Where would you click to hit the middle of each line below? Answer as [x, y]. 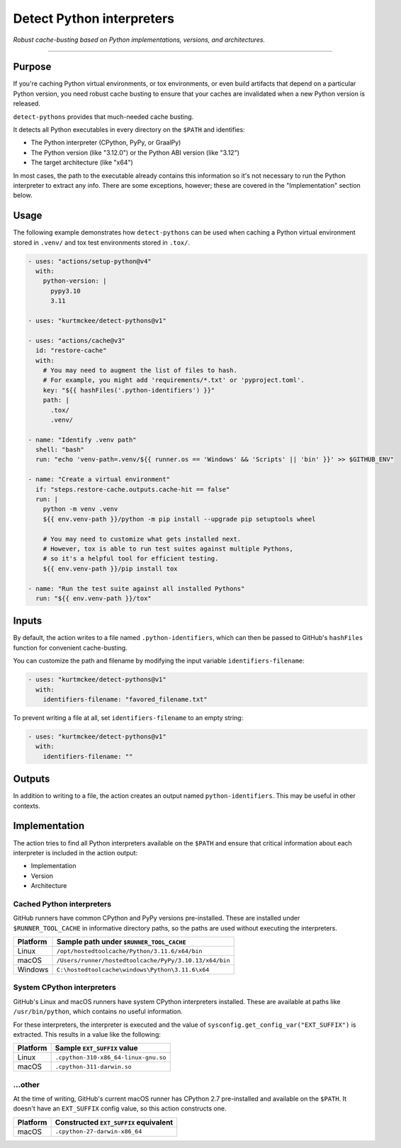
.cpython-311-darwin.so [93, 1067]
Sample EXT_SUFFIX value [96, 1048]
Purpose [32, 67]
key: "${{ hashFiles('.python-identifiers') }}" [129, 390]
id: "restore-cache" [71, 350]
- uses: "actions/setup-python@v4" [90, 261]
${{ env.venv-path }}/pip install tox [110, 568]
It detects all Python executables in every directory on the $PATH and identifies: [129, 130]
